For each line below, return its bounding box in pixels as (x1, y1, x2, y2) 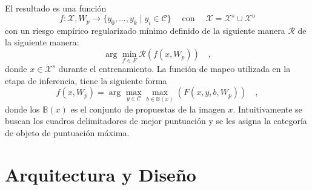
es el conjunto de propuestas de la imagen (70, 102, 225, 115)
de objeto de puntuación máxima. (5, 126, 130, 139)
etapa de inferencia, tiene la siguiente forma (5, 74, 167, 87)
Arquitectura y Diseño (5, 162, 196, 186)
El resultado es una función (5, 2, 107, 14)
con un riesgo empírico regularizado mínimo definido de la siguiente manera (5, 24, 285, 36)
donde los (5, 102, 40, 115)
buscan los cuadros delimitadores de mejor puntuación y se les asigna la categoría (5, 114, 307, 127)
